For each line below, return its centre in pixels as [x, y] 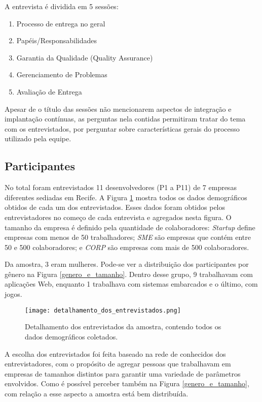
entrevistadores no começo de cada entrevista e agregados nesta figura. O [118, 217]
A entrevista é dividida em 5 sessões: [62, 6]
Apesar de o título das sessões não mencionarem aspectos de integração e [118, 109]
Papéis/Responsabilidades [57, 40]
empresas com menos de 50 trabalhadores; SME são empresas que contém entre [128, 237]
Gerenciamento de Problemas [62, 74]
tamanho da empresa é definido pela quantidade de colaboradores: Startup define [130, 227]
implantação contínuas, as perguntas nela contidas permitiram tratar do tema [125, 119]
